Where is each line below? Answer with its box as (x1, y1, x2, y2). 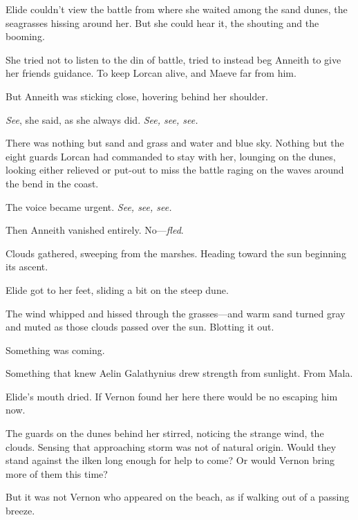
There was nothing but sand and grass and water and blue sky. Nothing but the (6, 136, 344, 150)
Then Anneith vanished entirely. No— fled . (6, 223, 184, 237)
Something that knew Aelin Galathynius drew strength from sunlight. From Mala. (6, 366, 353, 380)
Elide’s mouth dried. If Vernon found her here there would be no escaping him (6, 389, 338, 403)
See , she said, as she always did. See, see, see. (6, 112, 198, 127)
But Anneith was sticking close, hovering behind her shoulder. (6, 89, 268, 103)
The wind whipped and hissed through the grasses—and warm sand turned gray (6, 306, 346, 320)
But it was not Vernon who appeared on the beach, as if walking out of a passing (6, 490, 350, 504)
